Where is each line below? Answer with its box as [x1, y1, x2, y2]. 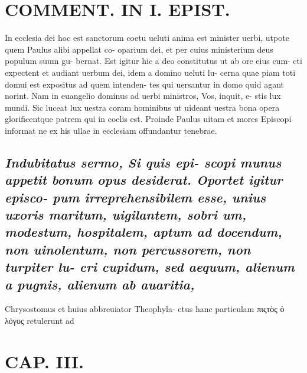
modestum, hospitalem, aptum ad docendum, [5, 223, 282, 241]
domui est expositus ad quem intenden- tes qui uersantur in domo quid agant [5, 78, 284, 90]
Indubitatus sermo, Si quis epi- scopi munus [5, 153, 282, 171]
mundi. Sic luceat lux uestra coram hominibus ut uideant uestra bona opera [5, 101, 280, 113]
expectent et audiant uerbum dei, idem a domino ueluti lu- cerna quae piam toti [5, 66, 296, 78]
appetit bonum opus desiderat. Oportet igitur [5, 171, 283, 189]
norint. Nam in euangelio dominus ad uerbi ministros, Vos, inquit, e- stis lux [5, 89, 281, 102]
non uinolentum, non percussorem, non [5, 240, 251, 258]
